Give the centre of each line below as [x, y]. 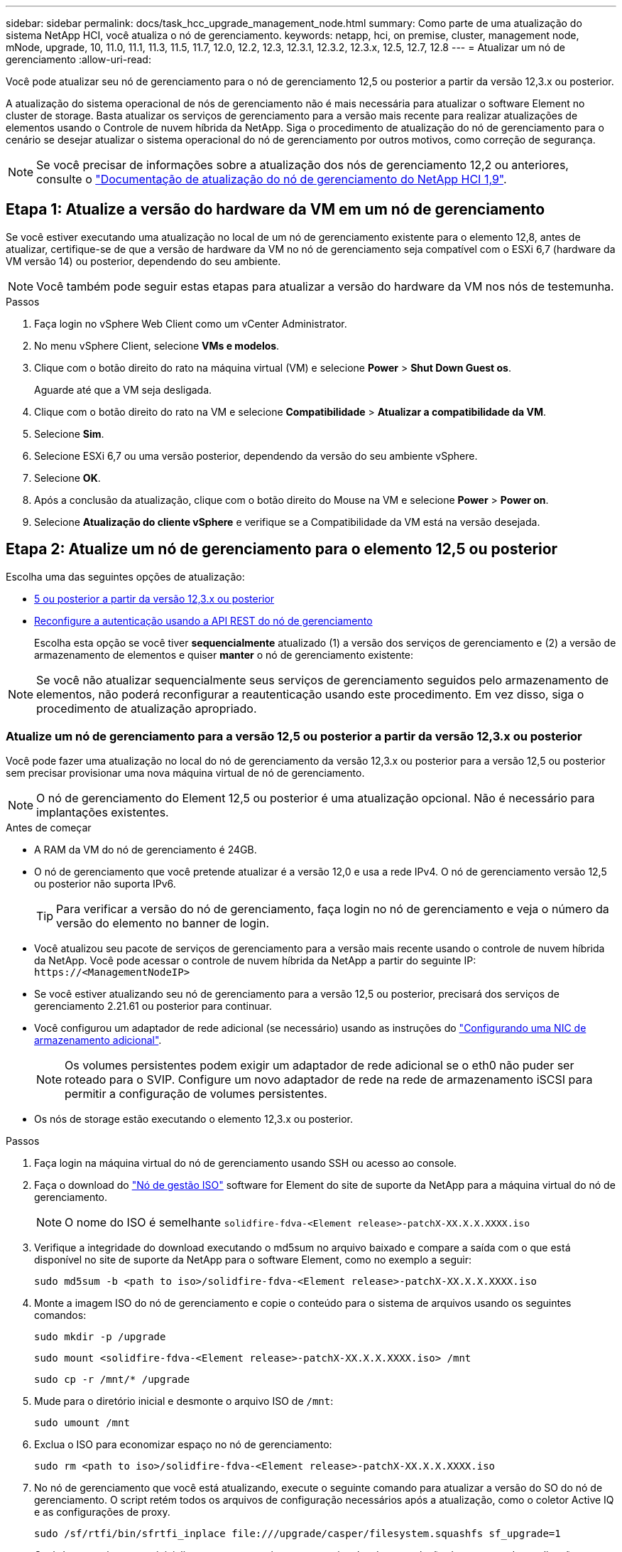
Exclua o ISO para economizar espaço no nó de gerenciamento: [183, 1445]
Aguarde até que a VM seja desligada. [123, 389]
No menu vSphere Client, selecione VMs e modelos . [157, 345]
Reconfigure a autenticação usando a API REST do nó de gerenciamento [203, 620]
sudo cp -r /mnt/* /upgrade [112, 1380]
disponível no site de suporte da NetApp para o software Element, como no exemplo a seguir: [253, 1260]
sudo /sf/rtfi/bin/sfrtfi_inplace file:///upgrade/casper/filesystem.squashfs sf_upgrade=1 [298, 1534]
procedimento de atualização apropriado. [147, 708]
